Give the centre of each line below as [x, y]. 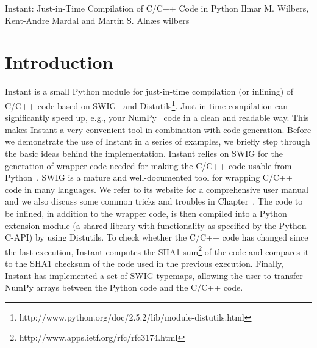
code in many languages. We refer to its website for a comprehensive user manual [157, 189]
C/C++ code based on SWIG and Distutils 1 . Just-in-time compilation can [146, 104]
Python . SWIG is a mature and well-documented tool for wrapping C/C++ [149, 177]
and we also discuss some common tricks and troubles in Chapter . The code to [154, 201]
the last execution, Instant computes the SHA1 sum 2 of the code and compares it [157, 250]
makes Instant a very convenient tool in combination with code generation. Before [158, 129]
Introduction [59, 62]
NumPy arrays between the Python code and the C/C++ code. [124, 287]
